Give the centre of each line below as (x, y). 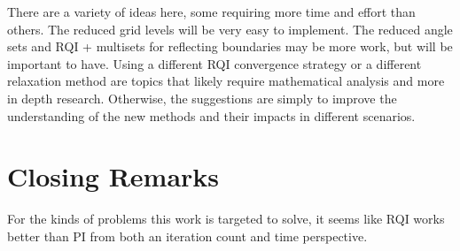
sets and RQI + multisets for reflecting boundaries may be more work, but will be (230, 46)
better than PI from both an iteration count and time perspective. (187, 236)
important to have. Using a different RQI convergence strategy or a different (214, 63)
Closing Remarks (113, 176)
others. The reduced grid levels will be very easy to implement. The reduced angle (230, 29)
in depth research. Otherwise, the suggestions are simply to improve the (202, 98)
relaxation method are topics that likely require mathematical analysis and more (226, 81)
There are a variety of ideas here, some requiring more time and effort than (211, 11)
